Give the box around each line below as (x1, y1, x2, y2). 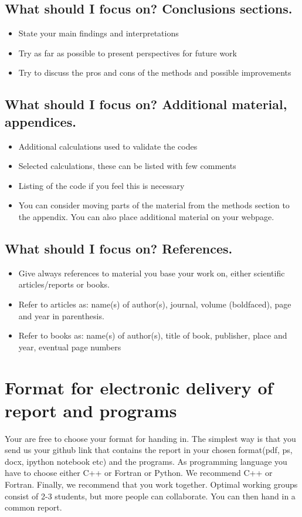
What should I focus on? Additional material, (5, 95, 287, 113)
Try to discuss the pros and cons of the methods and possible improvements (18, 66, 291, 79)
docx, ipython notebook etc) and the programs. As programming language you (5, 455, 287, 467)
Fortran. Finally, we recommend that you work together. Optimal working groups (5, 478, 298, 490)
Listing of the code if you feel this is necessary (18, 179, 185, 191)
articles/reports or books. (18, 278, 110, 290)
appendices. (5, 112, 76, 130)
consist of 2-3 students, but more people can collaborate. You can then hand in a (5, 489, 296, 502)
